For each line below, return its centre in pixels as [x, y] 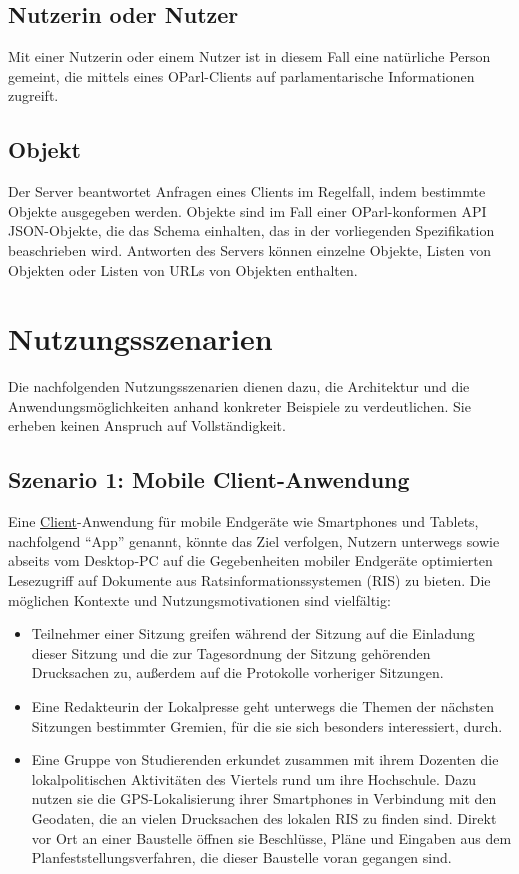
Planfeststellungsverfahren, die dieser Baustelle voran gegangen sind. [241, 857]
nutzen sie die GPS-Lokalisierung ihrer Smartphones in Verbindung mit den [264, 798]
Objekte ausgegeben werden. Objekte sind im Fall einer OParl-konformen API [247, 210]
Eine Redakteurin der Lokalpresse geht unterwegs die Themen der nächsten [263, 706]
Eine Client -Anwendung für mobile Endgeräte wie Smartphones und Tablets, [243, 521]
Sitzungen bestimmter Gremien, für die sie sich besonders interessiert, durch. [267, 725]
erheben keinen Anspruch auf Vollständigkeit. [147, 425]
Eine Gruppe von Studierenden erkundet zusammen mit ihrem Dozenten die [265, 759]
